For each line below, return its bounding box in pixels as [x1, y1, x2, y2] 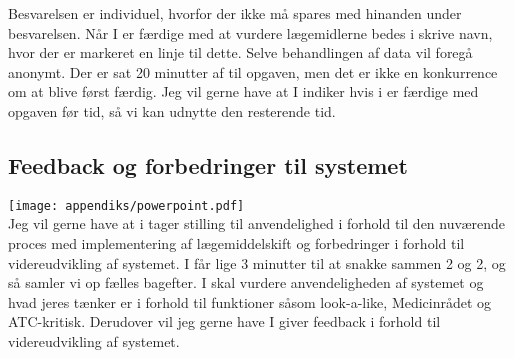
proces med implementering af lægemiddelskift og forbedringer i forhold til [8, 233, 465, 254]
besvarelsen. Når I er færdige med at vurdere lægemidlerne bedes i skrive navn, [8, 22, 493, 43]
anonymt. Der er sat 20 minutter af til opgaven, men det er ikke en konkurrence [8, 61, 498, 82]
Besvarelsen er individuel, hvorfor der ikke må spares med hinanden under [8, 3, 462, 23]
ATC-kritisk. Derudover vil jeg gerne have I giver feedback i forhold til [8, 311, 441, 332]
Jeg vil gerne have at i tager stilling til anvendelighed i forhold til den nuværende [8, 213, 506, 234]
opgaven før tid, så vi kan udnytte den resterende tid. [8, 100, 336, 121]
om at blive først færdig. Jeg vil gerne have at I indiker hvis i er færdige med [8, 81, 479, 102]
